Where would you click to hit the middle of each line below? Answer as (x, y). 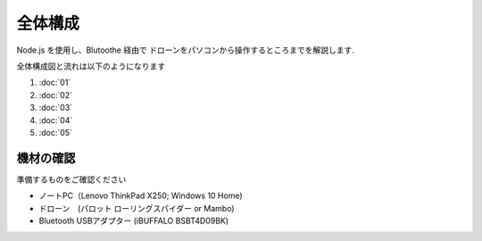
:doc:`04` (56, 120)
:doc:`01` (55, 83)
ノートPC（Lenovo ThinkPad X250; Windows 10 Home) (141, 195)
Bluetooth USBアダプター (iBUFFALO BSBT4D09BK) (134, 220)
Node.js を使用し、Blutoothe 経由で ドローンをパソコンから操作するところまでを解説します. (185, 50)
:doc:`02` (56, 95)
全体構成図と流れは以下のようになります (91, 66)
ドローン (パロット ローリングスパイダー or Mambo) (137, 208)
